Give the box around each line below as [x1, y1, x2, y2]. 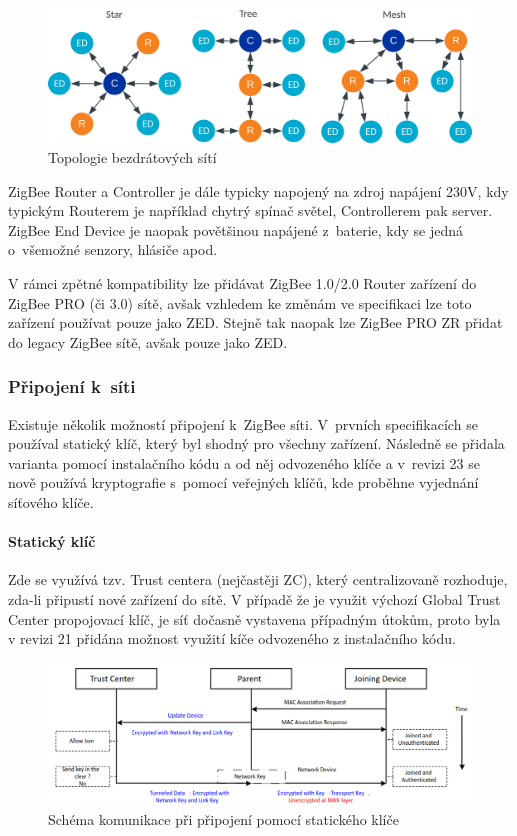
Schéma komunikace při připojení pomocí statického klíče [48, 809, 399, 830]
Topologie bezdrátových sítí [48, 146, 217, 167]
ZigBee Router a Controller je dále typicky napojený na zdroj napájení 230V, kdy [8, 180, 509, 201]
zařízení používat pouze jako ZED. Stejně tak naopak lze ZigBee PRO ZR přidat [8, 312, 503, 333]
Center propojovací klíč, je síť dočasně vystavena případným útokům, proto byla [8, 608, 501, 629]
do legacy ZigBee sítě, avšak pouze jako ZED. [8, 331, 288, 352]
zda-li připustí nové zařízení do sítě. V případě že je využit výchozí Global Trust [8, 588, 501, 609]
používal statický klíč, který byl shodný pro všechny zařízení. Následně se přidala [8, 433, 505, 454]
